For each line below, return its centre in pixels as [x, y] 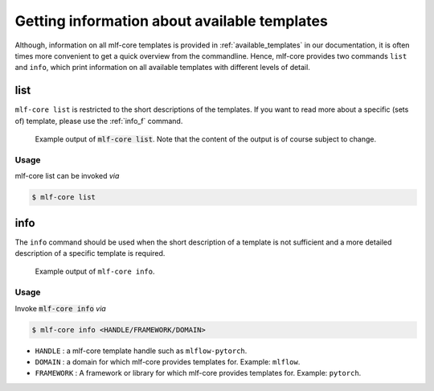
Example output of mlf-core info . [95, 272]
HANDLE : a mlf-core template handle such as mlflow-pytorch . [141, 351]
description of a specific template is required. [90, 253]
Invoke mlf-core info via [60, 308]
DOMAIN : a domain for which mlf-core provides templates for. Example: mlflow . [168, 361]
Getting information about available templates [172, 21]
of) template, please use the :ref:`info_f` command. [99, 121]
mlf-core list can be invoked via [67, 176]
